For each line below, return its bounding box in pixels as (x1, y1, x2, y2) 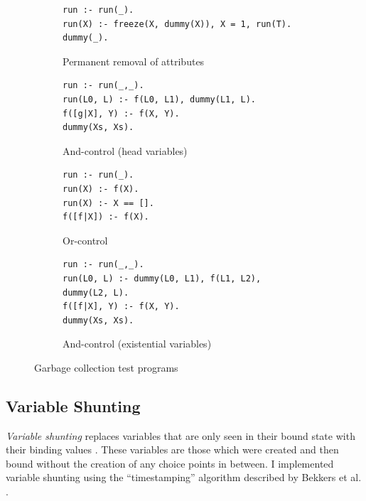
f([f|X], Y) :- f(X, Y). (63, 301, 180, 312)
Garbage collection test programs (34, 360, 178, 375)
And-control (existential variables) (63, 336, 212, 351)
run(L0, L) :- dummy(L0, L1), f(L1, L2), (63, 273, 262, 284)
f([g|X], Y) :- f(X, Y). (63, 108, 180, 119)
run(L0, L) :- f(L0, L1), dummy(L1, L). (63, 94, 257, 104)
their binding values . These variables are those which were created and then (6, 442, 339, 457)
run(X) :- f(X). (63, 183, 139, 194)
